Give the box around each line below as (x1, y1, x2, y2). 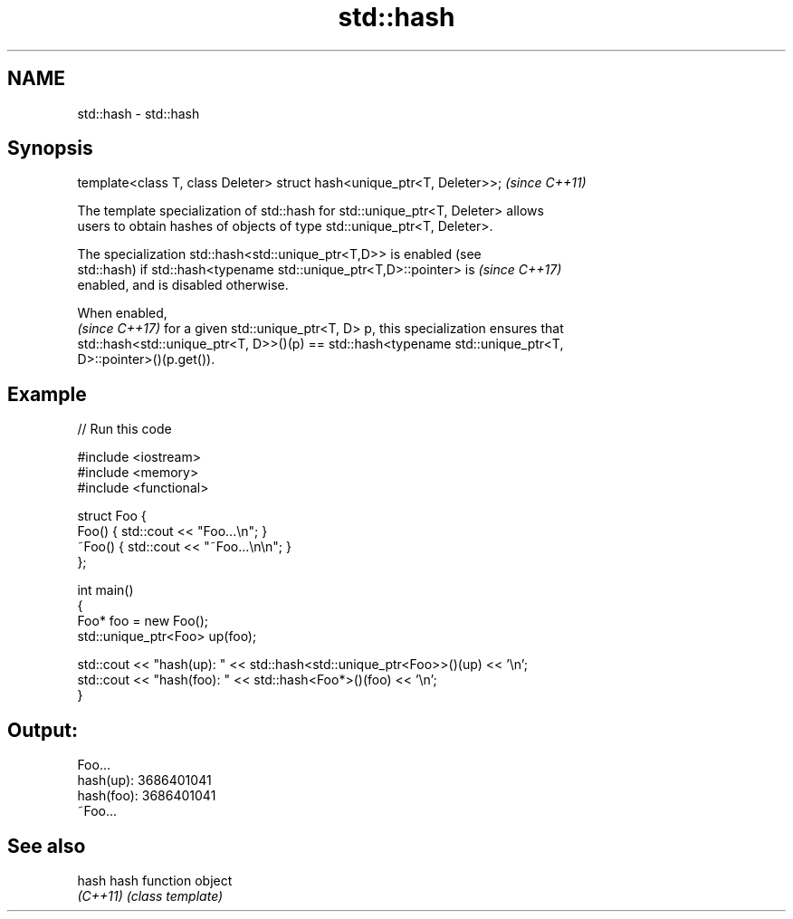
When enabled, (77, 305, 167, 321)
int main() (77, 582, 134, 598)
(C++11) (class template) (77, 887, 224, 904)
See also (7, 834, 86, 857)
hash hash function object (77, 872, 233, 888)
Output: (7, 718, 78, 742)
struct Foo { (77, 508, 147, 524)
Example (7, 382, 87, 406)
